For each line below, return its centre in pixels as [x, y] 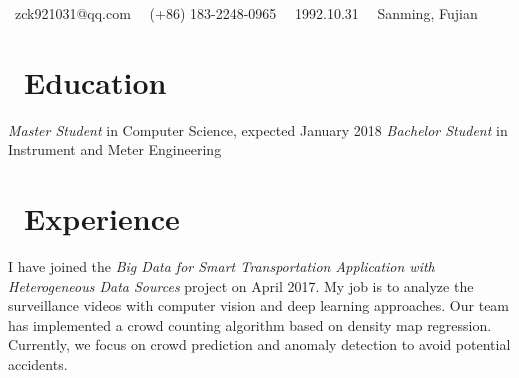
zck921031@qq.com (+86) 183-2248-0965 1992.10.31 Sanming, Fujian [246, 13]
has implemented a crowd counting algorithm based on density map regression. [250, 324]
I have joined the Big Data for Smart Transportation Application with [221, 266]
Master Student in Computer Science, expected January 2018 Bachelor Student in [258, 129]
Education [95, 81]
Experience [102, 218]
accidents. [38, 364]
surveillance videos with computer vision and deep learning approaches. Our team [259, 305]
